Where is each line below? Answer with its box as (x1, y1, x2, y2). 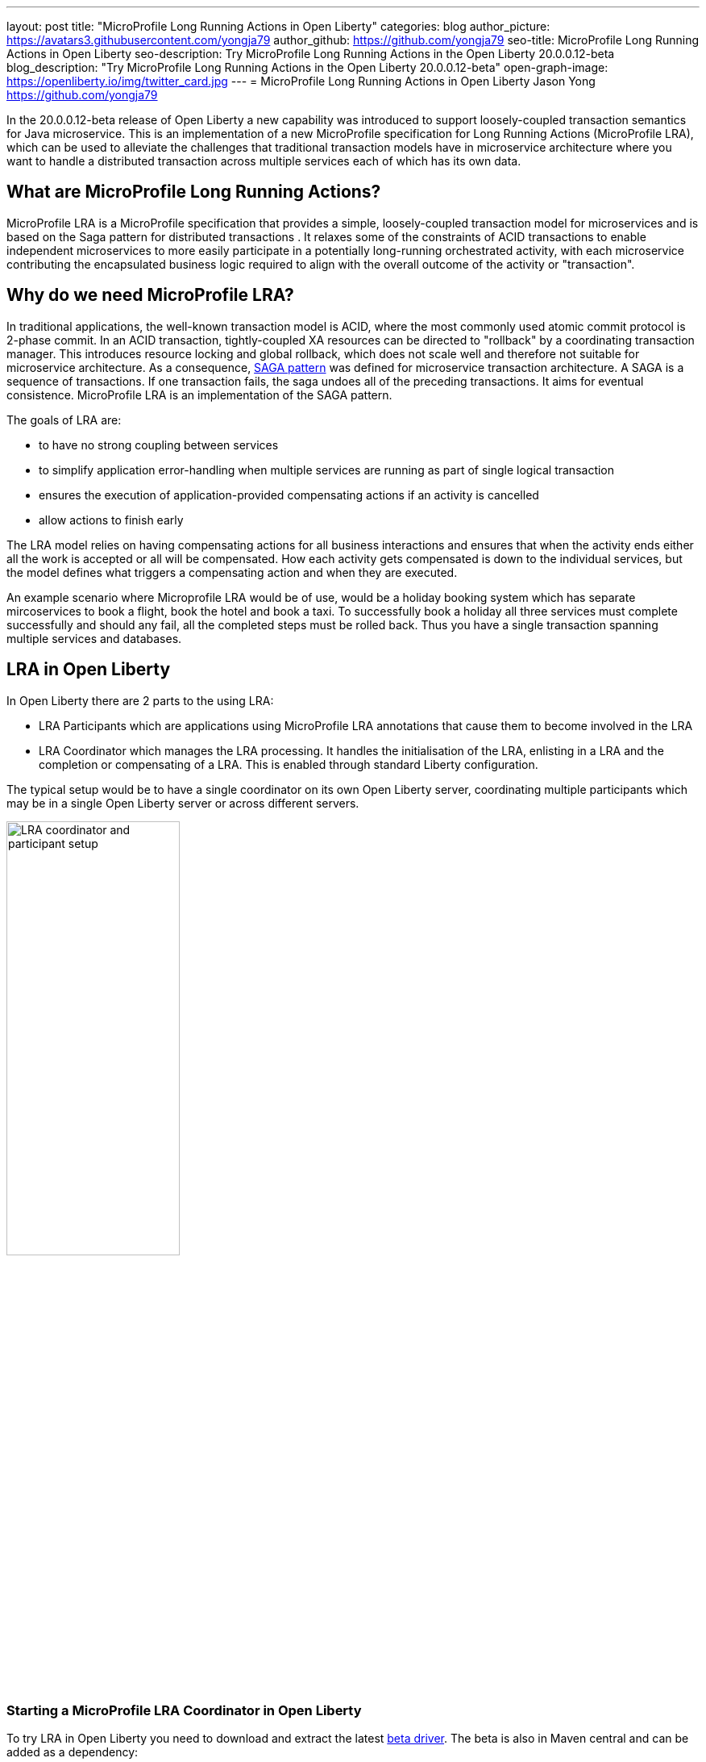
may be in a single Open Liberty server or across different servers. (6, 795, 359, 810)
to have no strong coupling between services (39, 437, 279, 452)
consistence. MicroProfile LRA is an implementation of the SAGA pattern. (6, 387, 392, 402)
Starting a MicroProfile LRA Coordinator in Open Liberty (6, 1701, 362, 1718)
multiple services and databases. (6, 631, 182, 645)
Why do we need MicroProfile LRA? (6, 285, 294, 306)
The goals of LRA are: (6, 412, 122, 427)
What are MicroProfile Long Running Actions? (6, 182, 381, 203)
